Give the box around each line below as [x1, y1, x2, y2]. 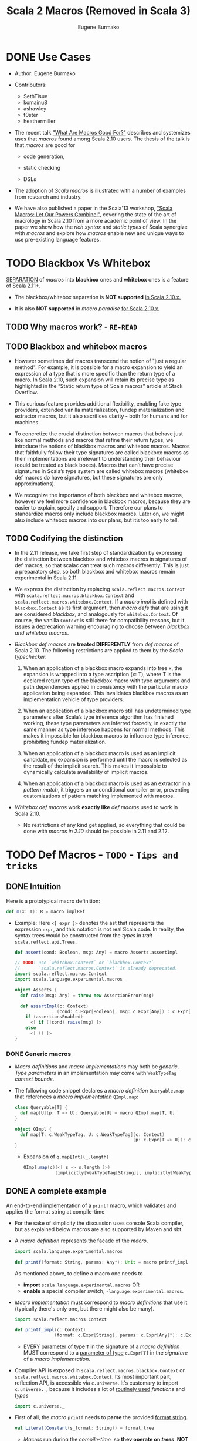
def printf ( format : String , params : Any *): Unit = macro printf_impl [14, 1259, 189, 1265]
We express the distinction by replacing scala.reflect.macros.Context [14, 585, 185, 592]
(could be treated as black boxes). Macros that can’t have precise [14, 461, 174, 468]
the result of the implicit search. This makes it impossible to [23, 762, 167, 769]
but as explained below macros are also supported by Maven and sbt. [14, 1225, 183, 1232]
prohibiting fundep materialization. [23, 738, 107, 745]
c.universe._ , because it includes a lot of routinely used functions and [14, 1386, 185, 1393]
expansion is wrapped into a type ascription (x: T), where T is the [23, 671, 181, 678]
